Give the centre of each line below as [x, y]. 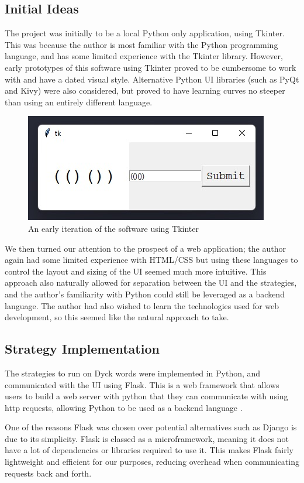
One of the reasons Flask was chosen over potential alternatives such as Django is [151, 427]
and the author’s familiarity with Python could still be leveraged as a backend [145, 294]
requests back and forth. [48, 473]
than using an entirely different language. [79, 102]
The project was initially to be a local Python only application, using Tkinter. [145, 33]
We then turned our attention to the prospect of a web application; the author [145, 248]
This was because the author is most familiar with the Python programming [141, 44]
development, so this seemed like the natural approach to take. [117, 317]
